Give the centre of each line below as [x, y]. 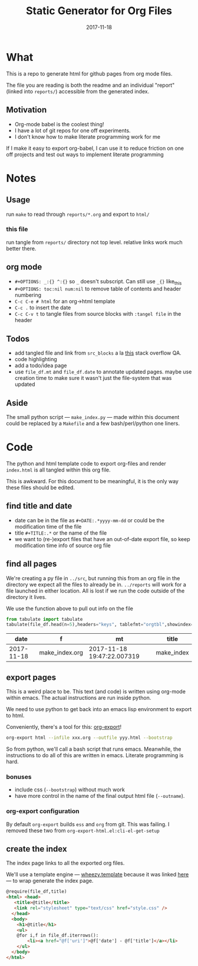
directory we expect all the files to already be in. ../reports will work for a [96, 584]
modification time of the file [48, 526]
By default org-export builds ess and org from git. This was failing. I [88, 824]
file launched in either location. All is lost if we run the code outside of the [95, 591]
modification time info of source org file [62, 545]
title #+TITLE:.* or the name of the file [61, 533]
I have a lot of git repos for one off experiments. [72, 130]
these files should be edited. [41, 487]
